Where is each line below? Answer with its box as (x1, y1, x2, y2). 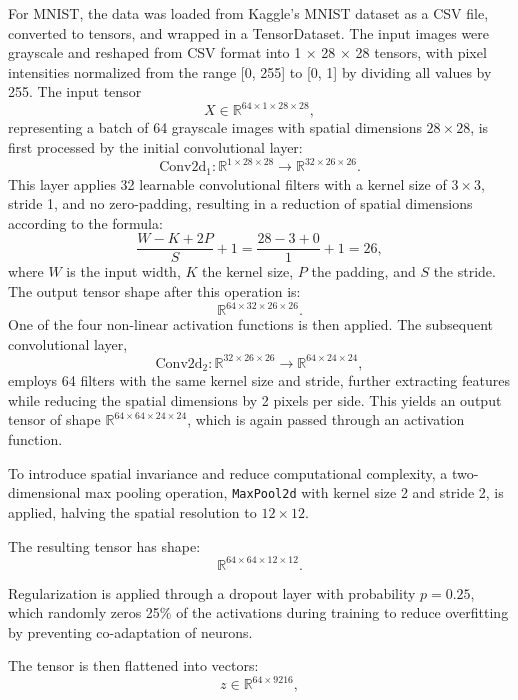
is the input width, (66, 261, 181, 282)
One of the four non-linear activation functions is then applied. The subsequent (8, 314, 493, 335)
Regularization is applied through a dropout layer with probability (8, 582, 416, 603)
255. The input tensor (8, 81, 142, 102)
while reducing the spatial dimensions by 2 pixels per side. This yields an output (8, 389, 502, 410)
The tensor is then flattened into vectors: (8, 655, 259, 676)
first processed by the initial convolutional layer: (8, 137, 303, 158)
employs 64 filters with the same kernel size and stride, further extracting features (8, 370, 510, 391)
